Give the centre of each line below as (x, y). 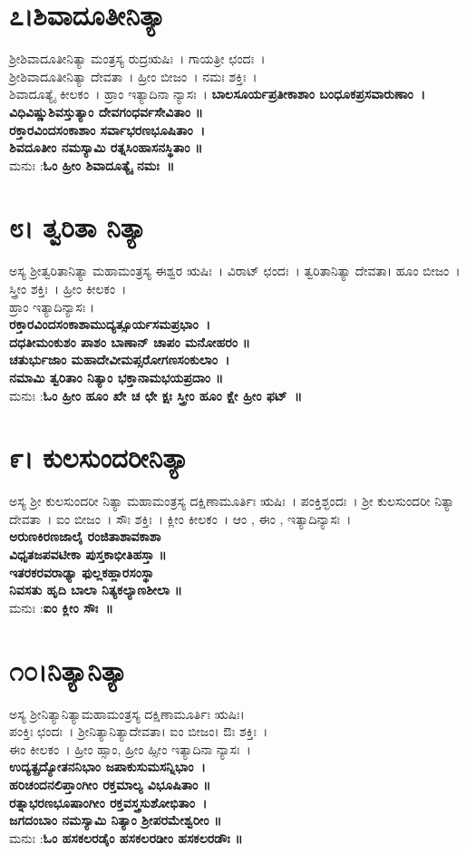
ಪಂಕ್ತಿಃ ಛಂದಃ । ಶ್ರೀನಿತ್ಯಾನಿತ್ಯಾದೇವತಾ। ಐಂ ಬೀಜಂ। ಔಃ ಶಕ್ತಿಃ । (139, 731)
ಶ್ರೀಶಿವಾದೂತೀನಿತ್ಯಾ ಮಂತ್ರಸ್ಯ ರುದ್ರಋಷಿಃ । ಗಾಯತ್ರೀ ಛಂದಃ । (137, 58)
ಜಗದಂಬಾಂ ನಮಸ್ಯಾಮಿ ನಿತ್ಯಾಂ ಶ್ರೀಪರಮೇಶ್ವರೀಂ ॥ (116, 820)
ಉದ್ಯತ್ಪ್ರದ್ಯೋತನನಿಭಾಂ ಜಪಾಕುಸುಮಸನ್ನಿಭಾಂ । (107, 767)
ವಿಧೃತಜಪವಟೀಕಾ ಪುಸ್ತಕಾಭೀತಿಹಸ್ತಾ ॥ (88, 554)
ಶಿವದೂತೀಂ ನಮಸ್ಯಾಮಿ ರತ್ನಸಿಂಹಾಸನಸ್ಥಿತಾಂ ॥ (106, 147)
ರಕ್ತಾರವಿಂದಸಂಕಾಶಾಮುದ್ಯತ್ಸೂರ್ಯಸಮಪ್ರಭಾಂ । (110, 324)
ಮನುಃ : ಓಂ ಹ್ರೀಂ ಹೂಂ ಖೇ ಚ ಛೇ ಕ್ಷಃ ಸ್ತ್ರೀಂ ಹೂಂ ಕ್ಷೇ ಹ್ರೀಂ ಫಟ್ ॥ (155, 395)
